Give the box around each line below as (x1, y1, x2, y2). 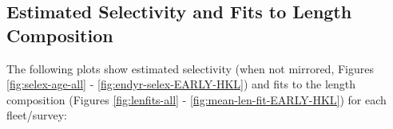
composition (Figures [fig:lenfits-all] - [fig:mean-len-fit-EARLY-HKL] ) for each (6, 91, 387, 107)
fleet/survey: (6, 107, 67, 123)
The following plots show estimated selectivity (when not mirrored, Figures (6, 60, 374, 76)
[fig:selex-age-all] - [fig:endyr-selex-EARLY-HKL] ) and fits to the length (6, 76, 356, 92)
